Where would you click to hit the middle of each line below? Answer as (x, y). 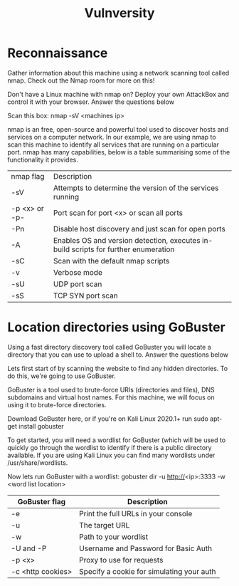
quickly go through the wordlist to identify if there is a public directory (110, 447)
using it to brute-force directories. (57, 404)
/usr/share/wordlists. (38, 462)
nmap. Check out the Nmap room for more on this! (81, 80)
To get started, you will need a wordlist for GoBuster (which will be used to (117, 440)
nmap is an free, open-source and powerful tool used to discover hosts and (118, 129)
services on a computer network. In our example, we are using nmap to (112, 137)
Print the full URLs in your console (136, 513)
